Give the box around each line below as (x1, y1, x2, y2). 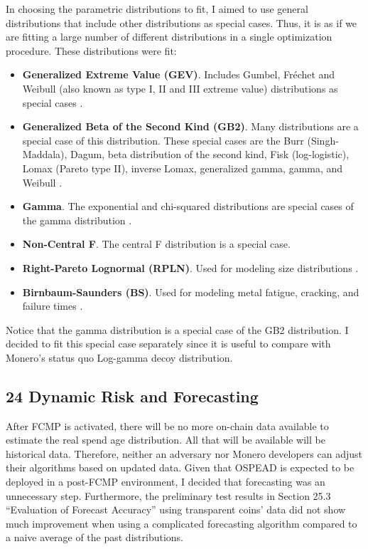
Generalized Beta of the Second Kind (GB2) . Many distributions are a (22, 119, 359, 134)
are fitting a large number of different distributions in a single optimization (6, 29, 332, 44)
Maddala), (22, 147, 67, 162)
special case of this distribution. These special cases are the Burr (22, 132, 304, 147)
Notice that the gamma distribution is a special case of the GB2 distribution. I (6, 322, 349, 337)
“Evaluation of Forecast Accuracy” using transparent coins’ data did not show (6, 502, 346, 517)
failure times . (22, 298, 83, 313)
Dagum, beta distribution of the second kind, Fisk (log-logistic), (70, 147, 350, 162)
